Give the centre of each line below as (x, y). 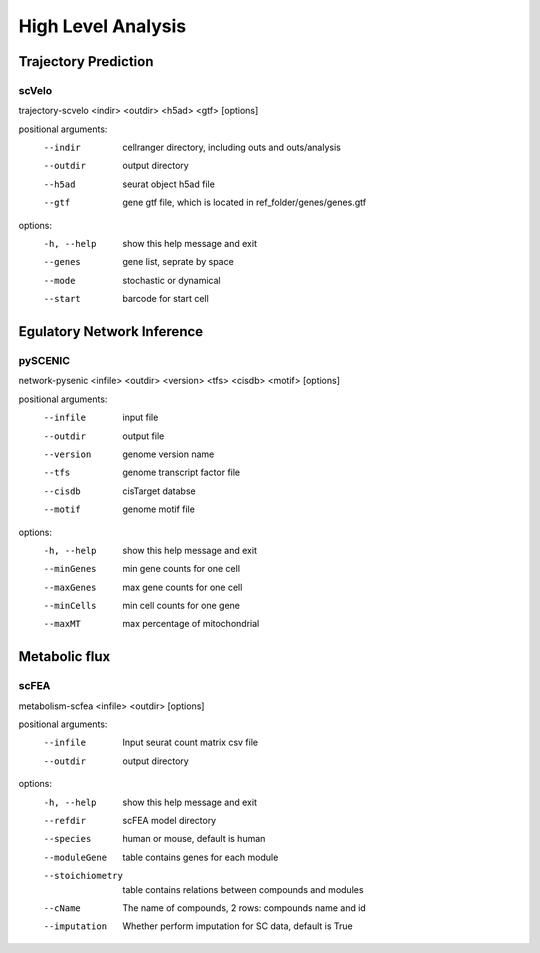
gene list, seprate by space (178, 262)
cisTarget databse (159, 491)
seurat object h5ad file (168, 184)
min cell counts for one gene (181, 606)
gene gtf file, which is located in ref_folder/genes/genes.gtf (244, 202)
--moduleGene (75, 857)
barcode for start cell (165, 299)
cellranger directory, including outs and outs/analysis (232, 147)
